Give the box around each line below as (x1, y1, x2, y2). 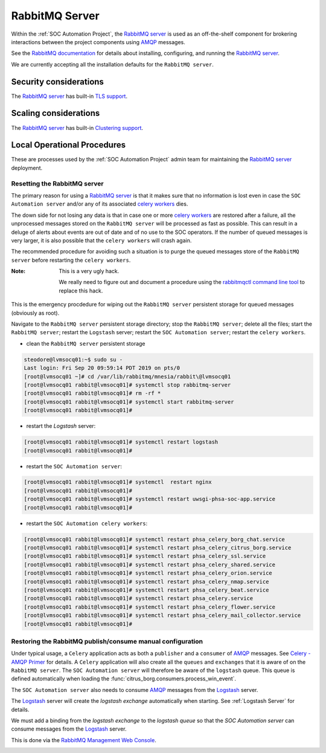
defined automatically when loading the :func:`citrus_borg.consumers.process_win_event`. (11, 675, 237, 682)
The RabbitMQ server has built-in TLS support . (11, 92, 128, 100)
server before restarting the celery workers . (11, 256, 131, 263)
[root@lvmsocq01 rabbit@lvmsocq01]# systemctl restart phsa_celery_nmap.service (24, 578, 269, 585)
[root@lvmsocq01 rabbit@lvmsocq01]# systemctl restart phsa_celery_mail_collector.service (24, 612, 301, 619)
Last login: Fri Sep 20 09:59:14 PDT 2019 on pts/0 (24, 364, 181, 372)
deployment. (11, 164, 42, 172)
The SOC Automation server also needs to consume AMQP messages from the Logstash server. (11, 686, 258, 693)
